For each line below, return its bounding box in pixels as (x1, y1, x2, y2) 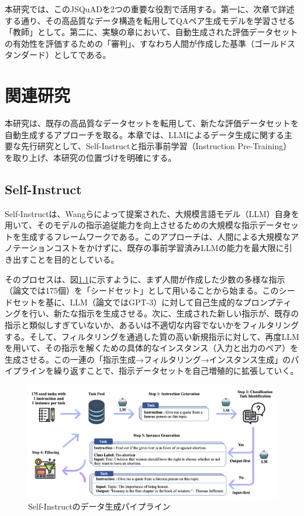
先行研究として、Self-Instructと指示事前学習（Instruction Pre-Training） (20, 140, 292, 152)
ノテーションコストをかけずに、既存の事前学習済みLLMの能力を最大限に (5, 242, 284, 254)
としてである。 (53, 49, 111, 61)
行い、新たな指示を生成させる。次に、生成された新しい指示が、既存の (29, 307, 299, 319)
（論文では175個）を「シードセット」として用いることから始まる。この (5, 284, 279, 297)
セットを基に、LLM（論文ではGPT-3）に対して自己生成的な (12, 295, 243, 308)
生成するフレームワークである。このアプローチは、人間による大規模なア (20, 230, 299, 242)
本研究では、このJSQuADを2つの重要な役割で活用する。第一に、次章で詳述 (5, 3, 295, 15)
